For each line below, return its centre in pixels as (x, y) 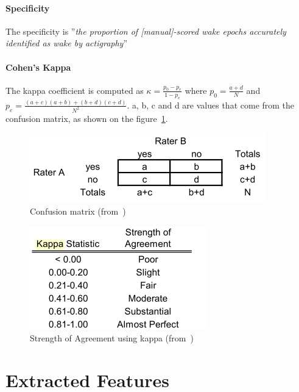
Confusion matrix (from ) (78, 211)
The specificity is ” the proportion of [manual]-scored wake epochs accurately (146, 31)
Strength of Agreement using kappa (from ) (112, 338)
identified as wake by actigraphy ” (67, 43)
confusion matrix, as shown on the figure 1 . (87, 118)
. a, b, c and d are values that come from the (211, 105)
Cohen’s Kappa (38, 67)
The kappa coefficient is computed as (75, 90)
